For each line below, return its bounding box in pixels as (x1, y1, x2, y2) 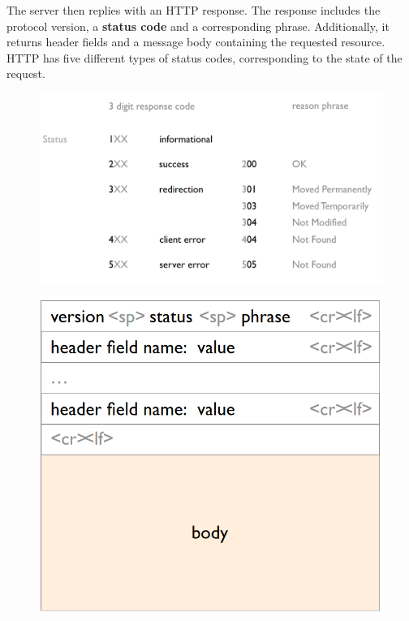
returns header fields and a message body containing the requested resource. (6, 33, 385, 50)
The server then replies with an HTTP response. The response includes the (6, 2, 381, 18)
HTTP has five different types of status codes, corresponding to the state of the (6, 49, 403, 66)
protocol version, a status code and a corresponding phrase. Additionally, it (6, 17, 390, 34)
